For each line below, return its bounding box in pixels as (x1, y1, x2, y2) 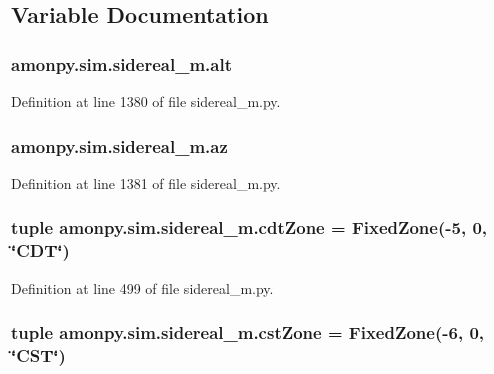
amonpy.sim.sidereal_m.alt (11, 51, 232, 76)
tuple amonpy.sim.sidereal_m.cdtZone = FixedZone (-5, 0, (11, 215, 488, 240)
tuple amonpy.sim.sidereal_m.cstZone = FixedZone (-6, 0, (11, 320, 485, 345)
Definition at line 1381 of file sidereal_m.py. (11, 172, 281, 193)
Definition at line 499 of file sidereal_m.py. (11, 277, 274, 298)
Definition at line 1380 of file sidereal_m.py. (11, 91, 281, 111)
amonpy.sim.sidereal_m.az (11, 133, 228, 158)
